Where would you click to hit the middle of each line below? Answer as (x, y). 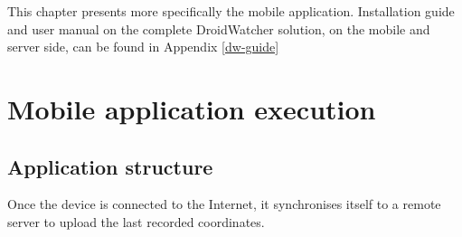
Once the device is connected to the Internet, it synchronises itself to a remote (224, 204)
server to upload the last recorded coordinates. (136, 221)
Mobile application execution (192, 108)
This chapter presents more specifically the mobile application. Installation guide (231, 11)
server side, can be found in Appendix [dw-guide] (143, 47)
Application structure (110, 166)
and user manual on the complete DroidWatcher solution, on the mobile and (219, 28)
